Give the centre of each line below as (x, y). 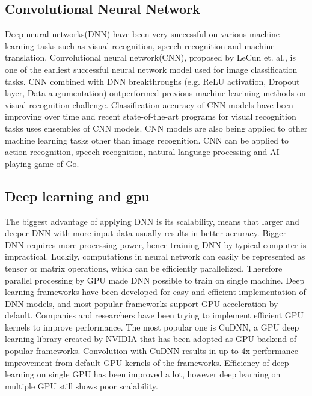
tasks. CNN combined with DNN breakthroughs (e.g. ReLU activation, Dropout (152, 81)
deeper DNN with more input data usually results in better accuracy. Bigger (145, 233)
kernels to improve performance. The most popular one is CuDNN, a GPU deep (152, 327)
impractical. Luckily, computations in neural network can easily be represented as (155, 256)
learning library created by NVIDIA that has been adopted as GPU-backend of (151, 339)
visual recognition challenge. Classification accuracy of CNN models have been (149, 104)
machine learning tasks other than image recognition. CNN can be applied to (147, 140)
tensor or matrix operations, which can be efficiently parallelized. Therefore (144, 268)
